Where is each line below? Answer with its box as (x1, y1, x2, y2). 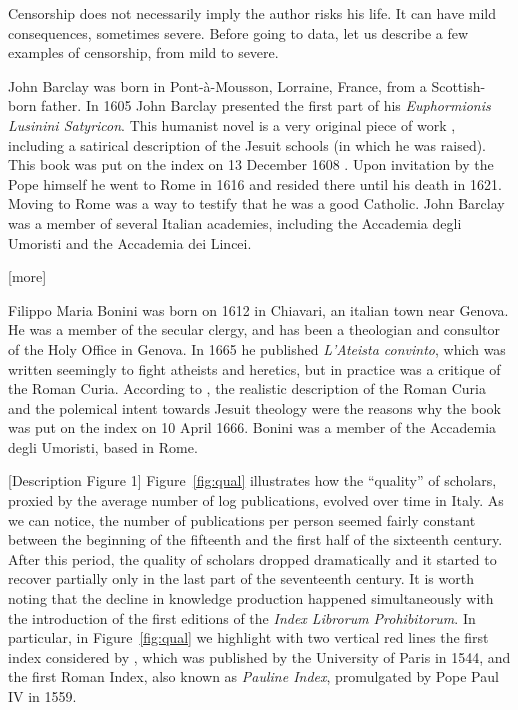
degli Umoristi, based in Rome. (8, 436, 198, 457)
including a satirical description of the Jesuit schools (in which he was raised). (8, 134, 487, 155)
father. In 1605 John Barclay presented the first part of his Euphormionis (41, 95, 491, 116)
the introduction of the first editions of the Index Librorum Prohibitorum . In (8, 607, 476, 628)
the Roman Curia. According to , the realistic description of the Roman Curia (8, 378, 486, 399)
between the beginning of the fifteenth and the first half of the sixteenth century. (8, 529, 503, 550)
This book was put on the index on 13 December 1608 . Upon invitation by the (8, 154, 494, 175)
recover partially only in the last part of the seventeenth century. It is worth (8, 568, 474, 589)
